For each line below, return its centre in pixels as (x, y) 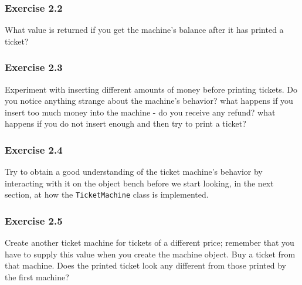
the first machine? (37, 277)
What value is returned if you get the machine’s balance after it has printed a (144, 30)
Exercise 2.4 (34, 149)
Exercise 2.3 (34, 67)
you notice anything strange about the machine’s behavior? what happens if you (149, 101)
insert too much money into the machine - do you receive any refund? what (140, 112)
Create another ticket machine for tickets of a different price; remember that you (150, 242)
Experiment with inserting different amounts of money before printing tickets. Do (151, 89)
